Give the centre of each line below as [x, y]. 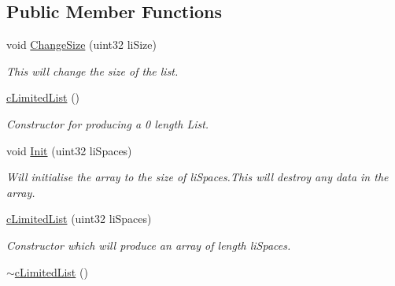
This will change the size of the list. [92, 71]
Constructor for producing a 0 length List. [108, 123]
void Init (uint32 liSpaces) [69, 150]
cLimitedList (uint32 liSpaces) [79, 219]
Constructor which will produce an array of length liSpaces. [149, 245]
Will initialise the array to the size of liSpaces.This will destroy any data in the [197, 177]
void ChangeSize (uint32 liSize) [81, 45]
